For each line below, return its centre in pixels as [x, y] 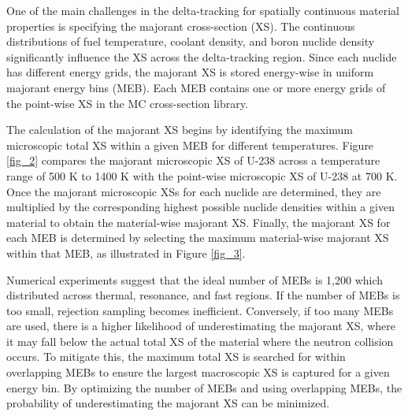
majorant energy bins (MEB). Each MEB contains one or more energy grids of [196, 87]
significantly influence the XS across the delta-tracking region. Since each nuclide [202, 56]
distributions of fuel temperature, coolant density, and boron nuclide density [191, 41]
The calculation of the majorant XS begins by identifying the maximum [180, 130]
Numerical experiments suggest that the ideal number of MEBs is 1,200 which [195, 279]
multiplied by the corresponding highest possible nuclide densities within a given [200, 207]
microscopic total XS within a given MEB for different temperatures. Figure [190, 145]
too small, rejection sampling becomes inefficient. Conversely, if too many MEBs [200, 310]
